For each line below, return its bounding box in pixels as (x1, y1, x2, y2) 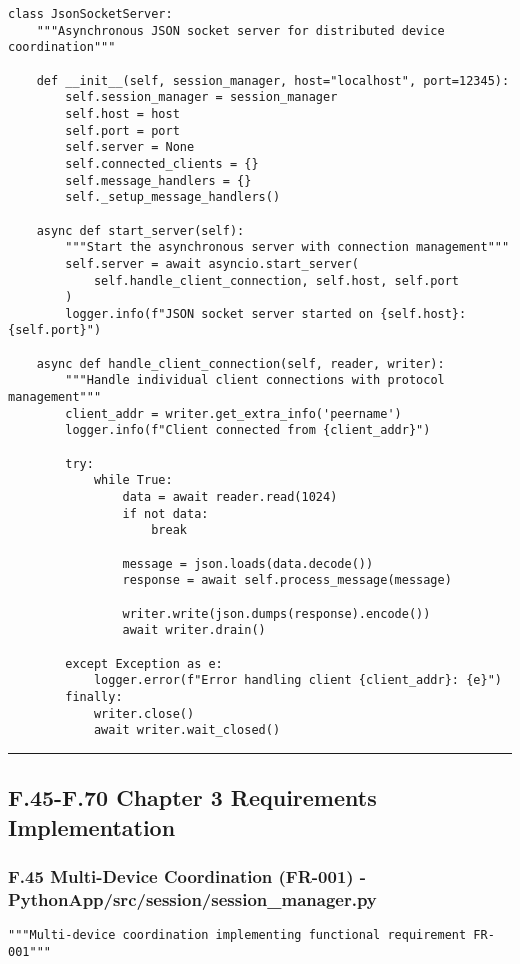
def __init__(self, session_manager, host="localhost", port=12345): (36, 73, 510, 88)
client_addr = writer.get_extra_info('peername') (65, 406, 402, 421)
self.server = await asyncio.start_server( (65, 256, 359, 271)
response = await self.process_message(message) (122, 573, 452, 588)
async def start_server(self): (36, 223, 245, 238)
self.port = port (65, 123, 180, 138)
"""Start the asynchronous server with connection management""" (65, 240, 510, 255)
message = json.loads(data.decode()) (122, 556, 374, 571)
